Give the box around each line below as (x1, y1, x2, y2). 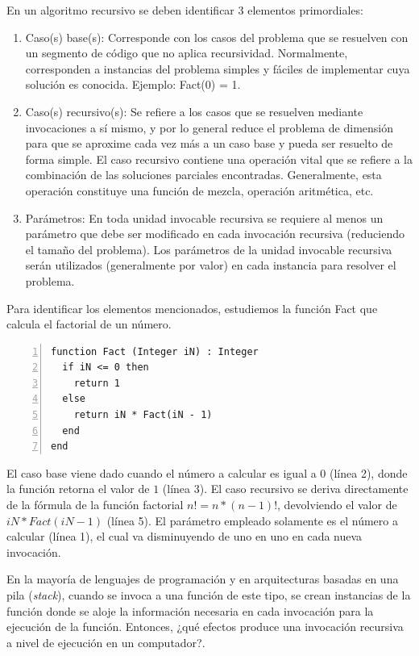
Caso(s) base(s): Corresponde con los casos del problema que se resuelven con (25, 28, 409, 45)
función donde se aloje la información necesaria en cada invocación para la (6, 602, 374, 619)
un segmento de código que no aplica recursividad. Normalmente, (25, 44, 348, 61)
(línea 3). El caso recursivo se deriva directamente (162, 480, 409, 497)
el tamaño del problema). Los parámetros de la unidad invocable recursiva (25, 240, 392, 257)
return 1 (73, 377, 120, 389)
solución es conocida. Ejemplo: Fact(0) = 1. (25, 76, 241, 93)
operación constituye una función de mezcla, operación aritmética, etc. (25, 182, 374, 198)
